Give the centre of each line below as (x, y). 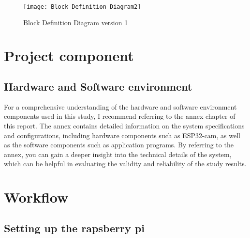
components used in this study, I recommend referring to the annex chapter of (120, 116)
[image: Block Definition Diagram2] (82, 7)
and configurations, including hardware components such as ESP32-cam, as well (122, 135)
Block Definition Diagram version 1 (76, 22)
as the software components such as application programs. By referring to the (119, 145)
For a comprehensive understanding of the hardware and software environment (120, 106)
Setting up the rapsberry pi (74, 228)
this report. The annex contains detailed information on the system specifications (124, 126)
